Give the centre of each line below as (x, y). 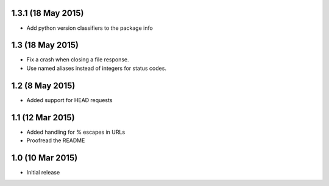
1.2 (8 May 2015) (43, 85)
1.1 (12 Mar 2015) (43, 118)
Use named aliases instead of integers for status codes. (97, 68)
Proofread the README (56, 140)
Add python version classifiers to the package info (90, 28)
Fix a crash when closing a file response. (78, 60)
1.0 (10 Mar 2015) (44, 158)
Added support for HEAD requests (69, 100)
